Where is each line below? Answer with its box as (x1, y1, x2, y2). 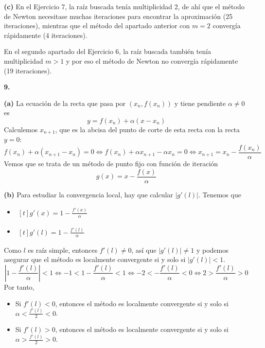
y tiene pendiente (174, 98, 226, 108)
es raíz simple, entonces (28, 244, 98, 255)
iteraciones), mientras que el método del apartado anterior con (4, 20, 190, 31)
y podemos (196, 244, 229, 255)
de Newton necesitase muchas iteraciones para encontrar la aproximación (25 (4, 11, 233, 21)
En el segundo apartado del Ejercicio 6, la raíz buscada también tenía (4, 46, 212, 56)
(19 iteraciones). (4, 65, 52, 75)
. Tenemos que (198, 189, 241, 199)
